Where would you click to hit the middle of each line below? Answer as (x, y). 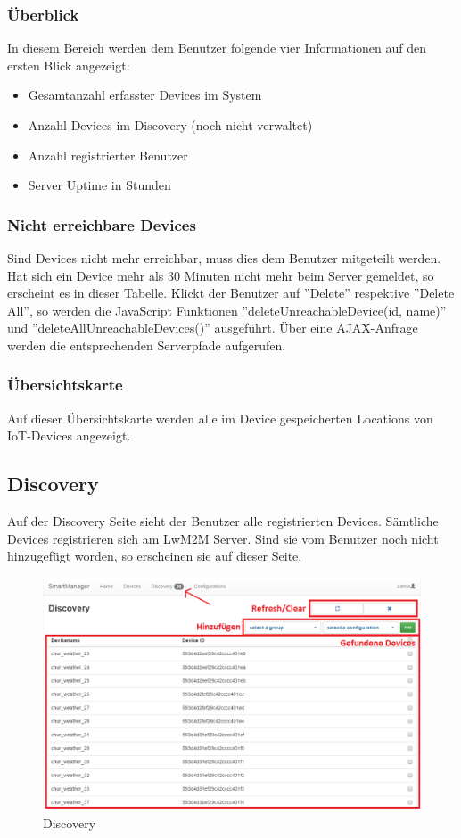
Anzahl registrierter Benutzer (108, 155)
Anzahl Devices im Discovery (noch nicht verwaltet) (170, 125)
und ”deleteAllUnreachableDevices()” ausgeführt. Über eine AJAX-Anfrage (213, 328)
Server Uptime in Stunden (99, 185)
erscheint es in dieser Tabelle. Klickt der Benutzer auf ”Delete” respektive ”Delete (231, 293)
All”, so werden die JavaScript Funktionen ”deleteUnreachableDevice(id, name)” (227, 310)
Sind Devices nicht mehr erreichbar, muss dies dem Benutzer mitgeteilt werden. (224, 258)
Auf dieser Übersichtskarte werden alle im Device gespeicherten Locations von (220, 418)
